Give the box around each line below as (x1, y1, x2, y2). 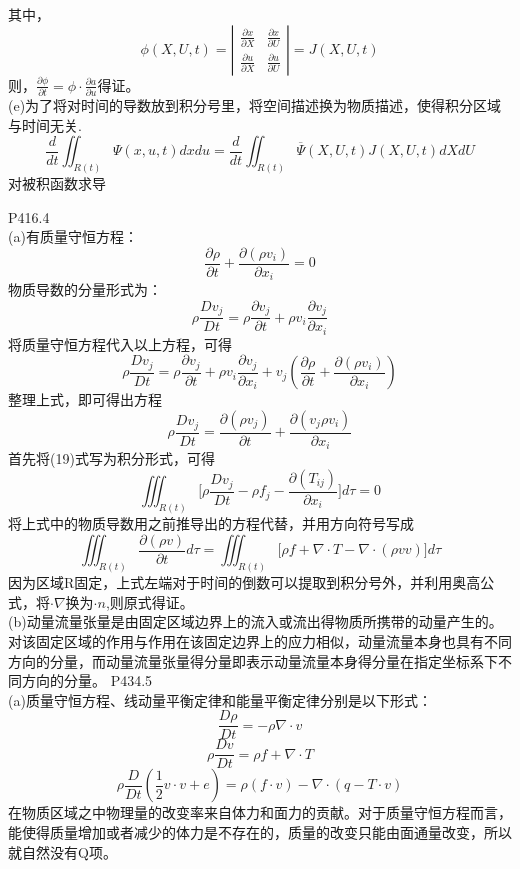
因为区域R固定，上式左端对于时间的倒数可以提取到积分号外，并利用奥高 (8, 572, 481, 593)
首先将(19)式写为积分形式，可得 (8, 448, 215, 469)
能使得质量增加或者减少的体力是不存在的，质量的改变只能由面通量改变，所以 (8, 822, 512, 843)
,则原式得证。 (105, 591, 194, 612)
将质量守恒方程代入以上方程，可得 (8, 333, 232, 354)
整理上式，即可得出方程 (8, 389, 162, 410)
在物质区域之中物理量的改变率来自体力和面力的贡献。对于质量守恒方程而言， (8, 802, 512, 823)
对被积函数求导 (8, 172, 106, 193)
